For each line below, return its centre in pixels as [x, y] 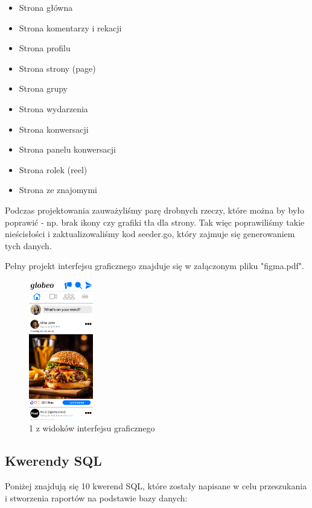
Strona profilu [45, 48]
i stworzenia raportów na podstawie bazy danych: [96, 497]
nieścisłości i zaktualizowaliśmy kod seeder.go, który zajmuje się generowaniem [150, 234]
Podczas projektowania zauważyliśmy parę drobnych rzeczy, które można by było [155, 210]
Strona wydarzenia [53, 108]
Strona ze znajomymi [58, 190]
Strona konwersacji [54, 129]
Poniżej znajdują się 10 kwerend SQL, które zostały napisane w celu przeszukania [156, 486]
